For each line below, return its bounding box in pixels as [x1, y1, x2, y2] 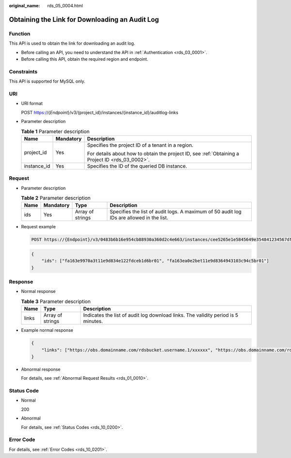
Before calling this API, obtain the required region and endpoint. [21, 56, 148, 62]
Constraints [9, 68, 38, 75]
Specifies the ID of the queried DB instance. [87, 163, 187, 170]
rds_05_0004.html [47, 3, 83, 8]
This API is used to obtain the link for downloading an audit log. [9, 40, 135, 46]
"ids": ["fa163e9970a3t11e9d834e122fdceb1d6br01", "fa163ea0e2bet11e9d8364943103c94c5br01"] [41, 258, 269, 264]
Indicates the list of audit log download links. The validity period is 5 [83, 312, 239, 319]
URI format [21, 101, 43, 106]
